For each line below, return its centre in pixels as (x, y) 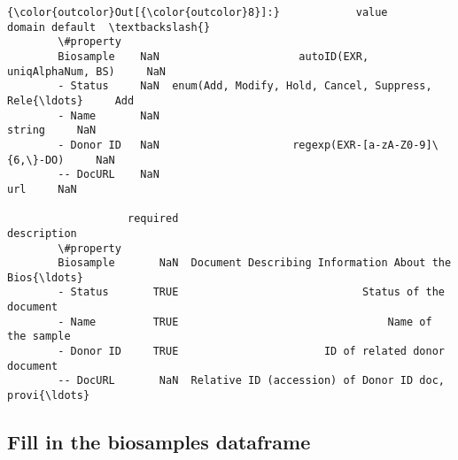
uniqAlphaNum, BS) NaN (86, 71)
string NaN (52, 130)
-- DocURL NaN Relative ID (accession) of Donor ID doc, (251, 381)
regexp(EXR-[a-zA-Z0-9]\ (365, 145)
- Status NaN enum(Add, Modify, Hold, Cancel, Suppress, (245, 86)
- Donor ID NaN (109, 145)
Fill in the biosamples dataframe (159, 442)
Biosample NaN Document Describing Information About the (255, 263)
